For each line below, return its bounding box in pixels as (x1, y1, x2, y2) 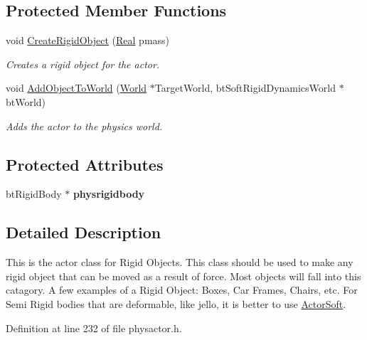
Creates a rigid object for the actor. (6, 56, 160, 71)
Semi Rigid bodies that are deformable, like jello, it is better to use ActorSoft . (6, 296, 346, 311)
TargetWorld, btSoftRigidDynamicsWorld (154, 80, 336, 95)
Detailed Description (6, 221, 161, 243)
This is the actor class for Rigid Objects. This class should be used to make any (6, 255, 353, 270)
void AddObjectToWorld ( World (6, 80, 147, 95)
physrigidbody (73, 186, 145, 201)
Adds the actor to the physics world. (6, 118, 163, 133)
